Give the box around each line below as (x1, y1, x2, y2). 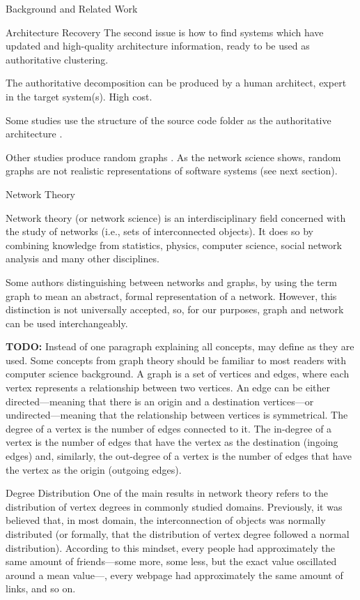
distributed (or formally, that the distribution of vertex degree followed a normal (6, 527, 350, 541)
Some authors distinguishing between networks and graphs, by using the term (6, 274, 337, 289)
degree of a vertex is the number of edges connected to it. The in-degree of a (6, 421, 332, 435)
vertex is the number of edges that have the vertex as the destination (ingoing (6, 435, 338, 449)
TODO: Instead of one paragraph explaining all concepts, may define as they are (6, 339, 354, 354)
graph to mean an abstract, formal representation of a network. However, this (6, 288, 337, 303)
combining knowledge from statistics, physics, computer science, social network (6, 237, 342, 252)
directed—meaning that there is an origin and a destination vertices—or (6, 393, 314, 408)
